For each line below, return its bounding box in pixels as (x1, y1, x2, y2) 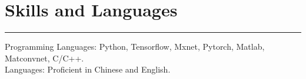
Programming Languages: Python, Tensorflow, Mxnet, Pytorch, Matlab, (5, 40, 265, 53)
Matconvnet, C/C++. (5, 51, 84, 64)
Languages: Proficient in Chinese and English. (5, 63, 171, 75)
